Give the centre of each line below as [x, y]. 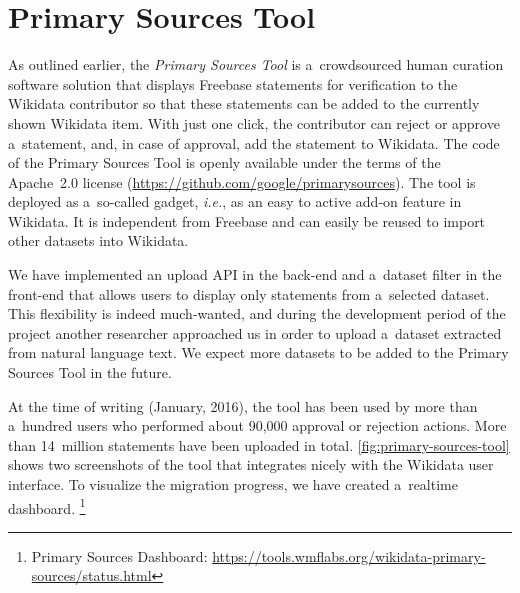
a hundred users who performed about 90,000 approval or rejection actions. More [257, 425]
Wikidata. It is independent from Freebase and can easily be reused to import [247, 220]
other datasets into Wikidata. [98, 240]
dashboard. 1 [47, 506]
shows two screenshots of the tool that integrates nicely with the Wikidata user [251, 464]
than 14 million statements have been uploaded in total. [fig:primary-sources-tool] [259, 444]
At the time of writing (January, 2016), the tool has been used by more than [243, 405]
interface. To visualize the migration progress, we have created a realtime [233, 484]
